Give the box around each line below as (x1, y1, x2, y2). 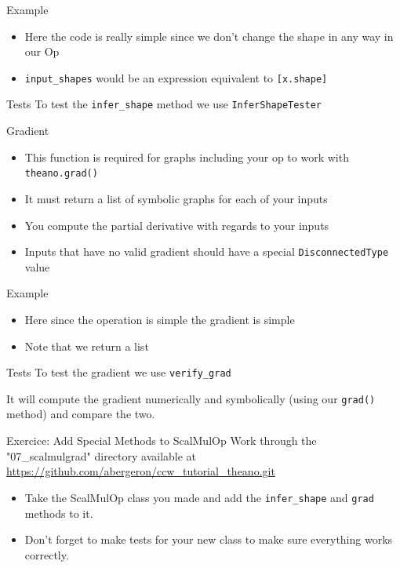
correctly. (24, 546, 69, 563)
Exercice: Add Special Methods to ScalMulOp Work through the (6, 432, 317, 449)
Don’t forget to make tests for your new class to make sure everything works (24, 531, 393, 548)
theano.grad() (24, 168, 98, 180)
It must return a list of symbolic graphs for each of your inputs (24, 190, 328, 206)
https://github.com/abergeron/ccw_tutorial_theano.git (6, 463, 275, 479)
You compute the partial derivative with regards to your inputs (24, 217, 329, 233)
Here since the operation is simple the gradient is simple (24, 311, 295, 327)
